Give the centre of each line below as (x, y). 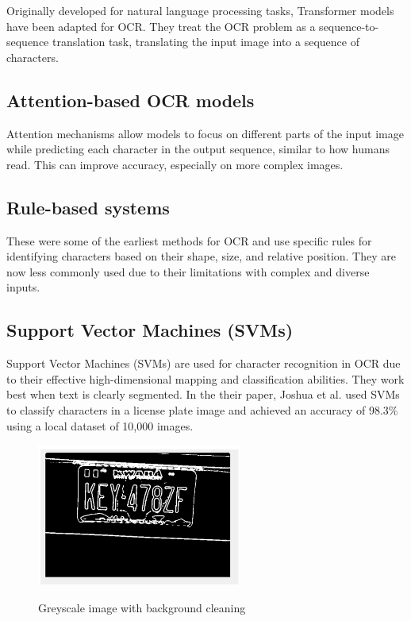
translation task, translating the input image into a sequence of (206, 42)
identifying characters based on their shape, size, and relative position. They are (201, 256)
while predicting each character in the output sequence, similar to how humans (198, 149)
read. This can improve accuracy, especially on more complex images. (175, 164)
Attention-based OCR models (131, 100)
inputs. (23, 287)
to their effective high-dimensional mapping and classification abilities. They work (205, 378)
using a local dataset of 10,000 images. (100, 425)
